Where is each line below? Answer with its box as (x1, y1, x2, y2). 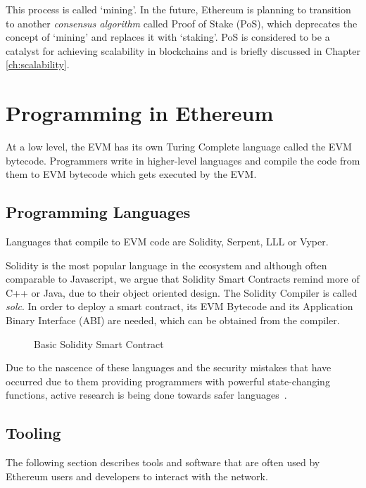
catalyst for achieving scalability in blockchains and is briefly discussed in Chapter (6, 43, 360, 58)
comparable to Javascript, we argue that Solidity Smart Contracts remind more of (6, 271, 360, 286)
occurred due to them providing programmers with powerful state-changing (6, 373, 330, 388)
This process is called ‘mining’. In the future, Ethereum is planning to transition (6, 2, 351, 16)
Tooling (6, 422, 61, 444)
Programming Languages (6, 201, 191, 223)
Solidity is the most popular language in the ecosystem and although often (6, 257, 327, 272)
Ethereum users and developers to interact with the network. (6, 468, 268, 483)
